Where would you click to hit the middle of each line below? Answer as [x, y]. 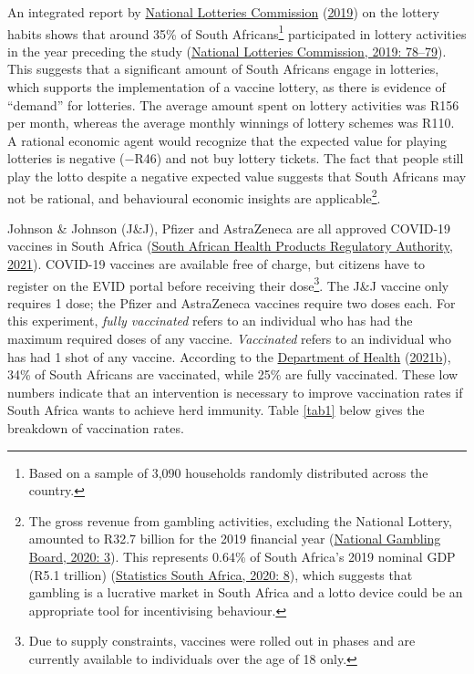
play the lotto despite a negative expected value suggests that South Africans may [237, 176]
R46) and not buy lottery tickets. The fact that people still [299, 158]
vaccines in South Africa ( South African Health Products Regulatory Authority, [230, 246]
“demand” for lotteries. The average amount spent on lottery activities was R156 [233, 104]
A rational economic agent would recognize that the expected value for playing [227, 140]
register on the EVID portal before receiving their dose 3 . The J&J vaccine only [228, 284]
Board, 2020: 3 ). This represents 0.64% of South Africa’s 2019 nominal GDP [242, 556]
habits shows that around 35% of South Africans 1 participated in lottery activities [237, 32]
